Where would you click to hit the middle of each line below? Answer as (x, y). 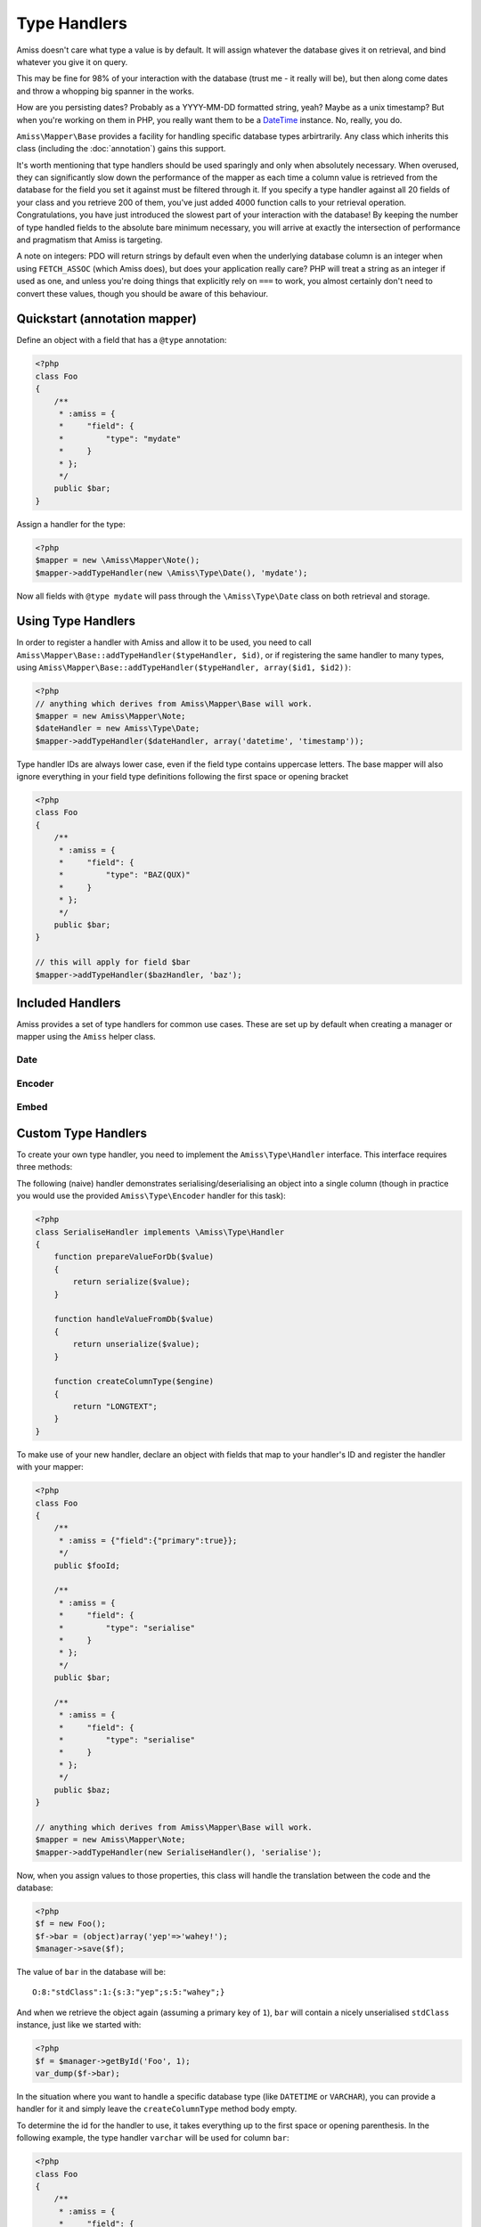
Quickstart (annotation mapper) (107, 319)
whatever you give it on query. (72, 61)
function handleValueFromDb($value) (134, 1319)
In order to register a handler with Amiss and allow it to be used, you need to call (164, 642)
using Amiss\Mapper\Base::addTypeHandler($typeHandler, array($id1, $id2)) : (184, 667)
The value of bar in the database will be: (91, 1972)
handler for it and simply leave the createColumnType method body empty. (157, 2109)
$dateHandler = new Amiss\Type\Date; (118, 729)
